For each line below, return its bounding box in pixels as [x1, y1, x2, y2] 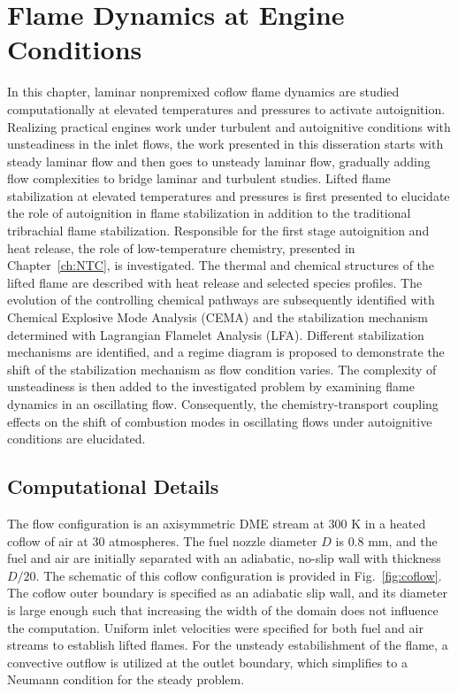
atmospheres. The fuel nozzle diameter [109, 531, 317, 550]
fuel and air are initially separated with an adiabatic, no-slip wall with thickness [7, 549, 441, 567]
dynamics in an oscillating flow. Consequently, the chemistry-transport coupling [7, 395, 439, 413]
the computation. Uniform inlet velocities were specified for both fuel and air [7, 618, 424, 636]
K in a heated [351, 513, 426, 532]
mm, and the [368, 531, 438, 550]
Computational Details [7, 473, 219, 500]
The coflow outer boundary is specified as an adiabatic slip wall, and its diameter [7, 583, 447, 602]
